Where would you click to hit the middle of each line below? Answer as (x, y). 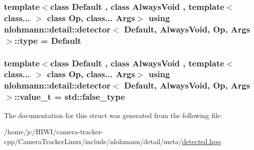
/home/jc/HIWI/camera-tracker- (54, 132)
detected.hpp (201, 141)
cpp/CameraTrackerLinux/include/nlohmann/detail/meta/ (93, 141)
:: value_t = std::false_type (70, 97)
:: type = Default (48, 40)
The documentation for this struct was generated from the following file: (113, 115)
